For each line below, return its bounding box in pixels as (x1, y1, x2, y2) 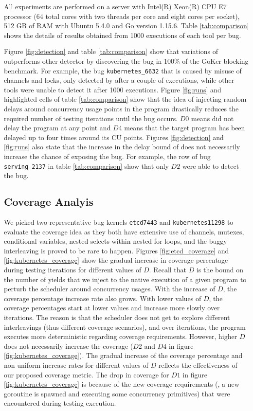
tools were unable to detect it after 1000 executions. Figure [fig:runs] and (4, 84, 221, 94)
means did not (191, 113, 234, 123)
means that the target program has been (124, 123, 245, 133)
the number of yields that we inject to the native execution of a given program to (4, 274, 247, 284)
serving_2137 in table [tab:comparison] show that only (4, 161, 169, 171)
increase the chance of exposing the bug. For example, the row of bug (4, 151, 211, 161)
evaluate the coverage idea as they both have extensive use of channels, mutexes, (4, 226, 244, 236)
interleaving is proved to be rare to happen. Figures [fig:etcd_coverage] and (4, 245, 229, 255)
